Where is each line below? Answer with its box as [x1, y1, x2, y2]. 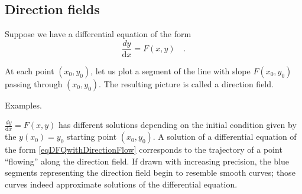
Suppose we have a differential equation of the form [5, 28, 191, 40]
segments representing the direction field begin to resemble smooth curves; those [5, 166, 295, 179]
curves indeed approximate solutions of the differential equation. [5, 178, 238, 190]
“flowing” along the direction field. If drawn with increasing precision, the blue [5, 154, 290, 167]
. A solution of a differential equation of [152, 130, 297, 143]
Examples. [5, 98, 42, 111]
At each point [5, 64, 54, 77]
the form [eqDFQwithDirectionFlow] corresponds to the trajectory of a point [5, 143, 282, 156]
